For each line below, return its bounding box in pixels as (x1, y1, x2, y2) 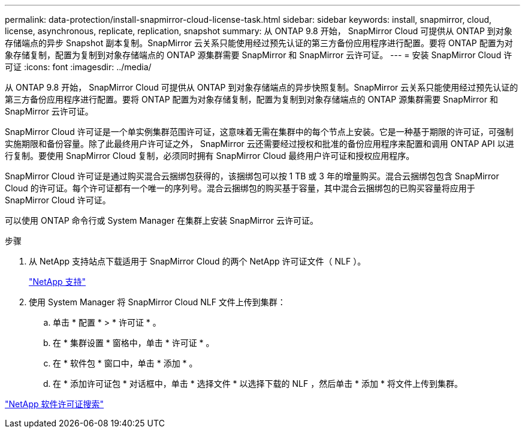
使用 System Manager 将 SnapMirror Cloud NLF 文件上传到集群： (29, 297, 286, 307)
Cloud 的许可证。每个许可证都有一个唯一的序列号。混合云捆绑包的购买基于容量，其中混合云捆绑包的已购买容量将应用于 (5, 183, 475, 193)
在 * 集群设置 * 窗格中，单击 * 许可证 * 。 (53, 338, 215, 348)
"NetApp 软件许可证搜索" (5, 399, 104, 409)
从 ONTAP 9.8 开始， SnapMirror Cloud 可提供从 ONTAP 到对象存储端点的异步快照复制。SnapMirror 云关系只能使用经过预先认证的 (5, 82, 518, 92)
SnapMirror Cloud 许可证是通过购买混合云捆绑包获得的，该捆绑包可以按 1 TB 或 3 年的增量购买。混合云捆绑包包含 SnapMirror (5, 171, 499, 181)
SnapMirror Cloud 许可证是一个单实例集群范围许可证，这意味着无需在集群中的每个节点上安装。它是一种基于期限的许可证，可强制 (5, 127, 514, 137)
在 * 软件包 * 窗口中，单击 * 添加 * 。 (53, 358, 198, 368)
